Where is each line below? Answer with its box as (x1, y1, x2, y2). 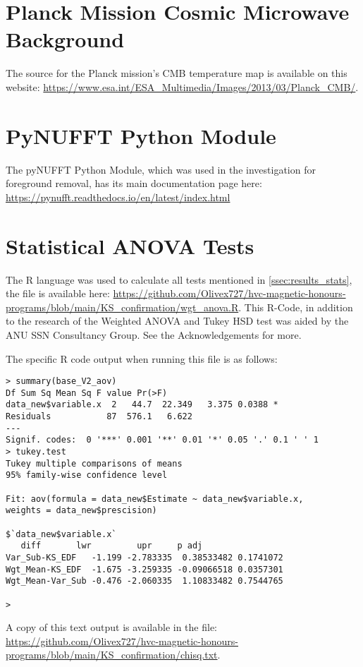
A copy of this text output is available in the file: (6, 620, 217, 635)
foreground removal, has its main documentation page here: (6, 176, 262, 191)
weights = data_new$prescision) (6, 505, 157, 516)
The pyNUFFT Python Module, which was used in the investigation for (6, 162, 316, 176)
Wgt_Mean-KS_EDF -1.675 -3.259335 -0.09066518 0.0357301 (6, 564, 283, 575)
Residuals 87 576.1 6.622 (6, 411, 192, 422)
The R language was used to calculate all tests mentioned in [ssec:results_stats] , (6, 272, 352, 287)
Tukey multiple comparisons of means (6, 458, 183, 469)
